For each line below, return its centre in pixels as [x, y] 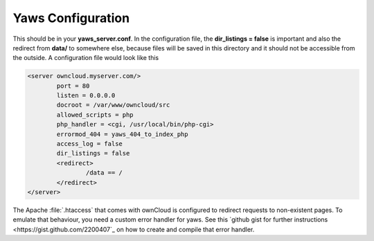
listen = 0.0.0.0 [86, 96]
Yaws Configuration [71, 18]
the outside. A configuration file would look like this [86, 58]
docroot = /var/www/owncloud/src [113, 105]
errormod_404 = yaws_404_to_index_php [122, 134]
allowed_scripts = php [95, 115]
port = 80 [73, 86]
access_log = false [89, 144]
